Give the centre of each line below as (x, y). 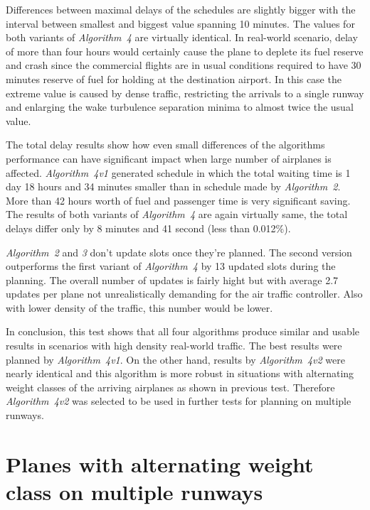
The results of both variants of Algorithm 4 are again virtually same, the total (177, 214)
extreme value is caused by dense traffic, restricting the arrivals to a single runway (185, 93)
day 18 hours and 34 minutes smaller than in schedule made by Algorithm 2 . (173, 186)
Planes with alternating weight (160, 463)
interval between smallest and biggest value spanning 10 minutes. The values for (180, 23)
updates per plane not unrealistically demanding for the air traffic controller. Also (184, 294)
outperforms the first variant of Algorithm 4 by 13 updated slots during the (171, 266)
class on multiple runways (134, 492)
